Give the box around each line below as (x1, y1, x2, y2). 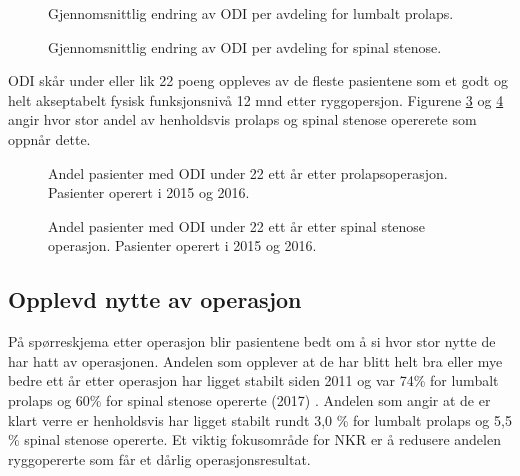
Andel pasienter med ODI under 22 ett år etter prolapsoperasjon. (48, 162, 448, 183)
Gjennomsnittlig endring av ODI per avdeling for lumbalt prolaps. (48, 3, 454, 23)
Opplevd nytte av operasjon (8, 284, 302, 315)
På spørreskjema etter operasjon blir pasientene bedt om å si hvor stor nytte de (8, 331, 496, 352)
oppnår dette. (8, 128, 91, 149)
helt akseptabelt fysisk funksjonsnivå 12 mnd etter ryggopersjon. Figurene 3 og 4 (8, 89, 504, 110)
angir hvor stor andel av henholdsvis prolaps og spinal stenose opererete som (8, 109, 477, 130)
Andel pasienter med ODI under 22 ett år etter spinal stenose (48, 215, 426, 236)
